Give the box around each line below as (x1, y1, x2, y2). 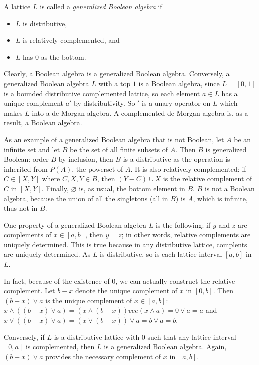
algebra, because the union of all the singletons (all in (4, 193, 168, 203)
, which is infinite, (193, 193, 248, 203)
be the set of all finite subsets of (70, 144, 168, 154)
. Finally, (41, 183, 69, 193)
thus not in (4, 203, 38, 213)
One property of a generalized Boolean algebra (4, 219, 147, 230)
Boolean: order (4, 154, 49, 164)
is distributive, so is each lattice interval (100, 249, 222, 259)
